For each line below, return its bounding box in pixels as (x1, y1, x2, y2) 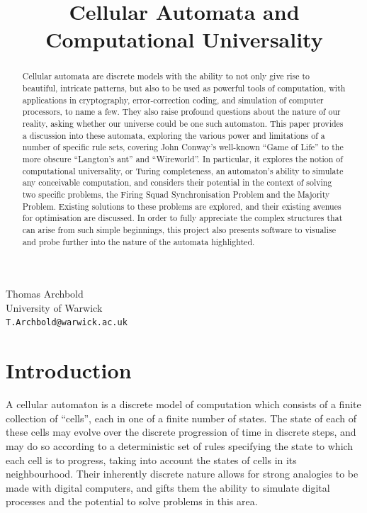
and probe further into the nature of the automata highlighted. (22, 235, 255, 247)
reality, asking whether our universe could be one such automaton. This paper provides (22, 117, 344, 129)
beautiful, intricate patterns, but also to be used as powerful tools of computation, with (22, 82, 346, 94)
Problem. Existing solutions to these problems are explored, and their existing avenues (22, 200, 341, 212)
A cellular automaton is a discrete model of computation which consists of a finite (6, 397, 361, 412)
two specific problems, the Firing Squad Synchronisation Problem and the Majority (22, 188, 330, 200)
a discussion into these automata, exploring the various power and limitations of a (22, 129, 325, 141)
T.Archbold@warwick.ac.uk (6, 317, 128, 328)
